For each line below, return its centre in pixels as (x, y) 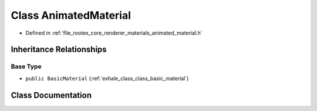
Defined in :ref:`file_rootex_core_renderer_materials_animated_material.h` (114, 33)
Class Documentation (51, 95)
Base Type (26, 66)
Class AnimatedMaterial (71, 15)
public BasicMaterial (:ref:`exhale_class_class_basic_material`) (107, 78)
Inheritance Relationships (59, 50)
